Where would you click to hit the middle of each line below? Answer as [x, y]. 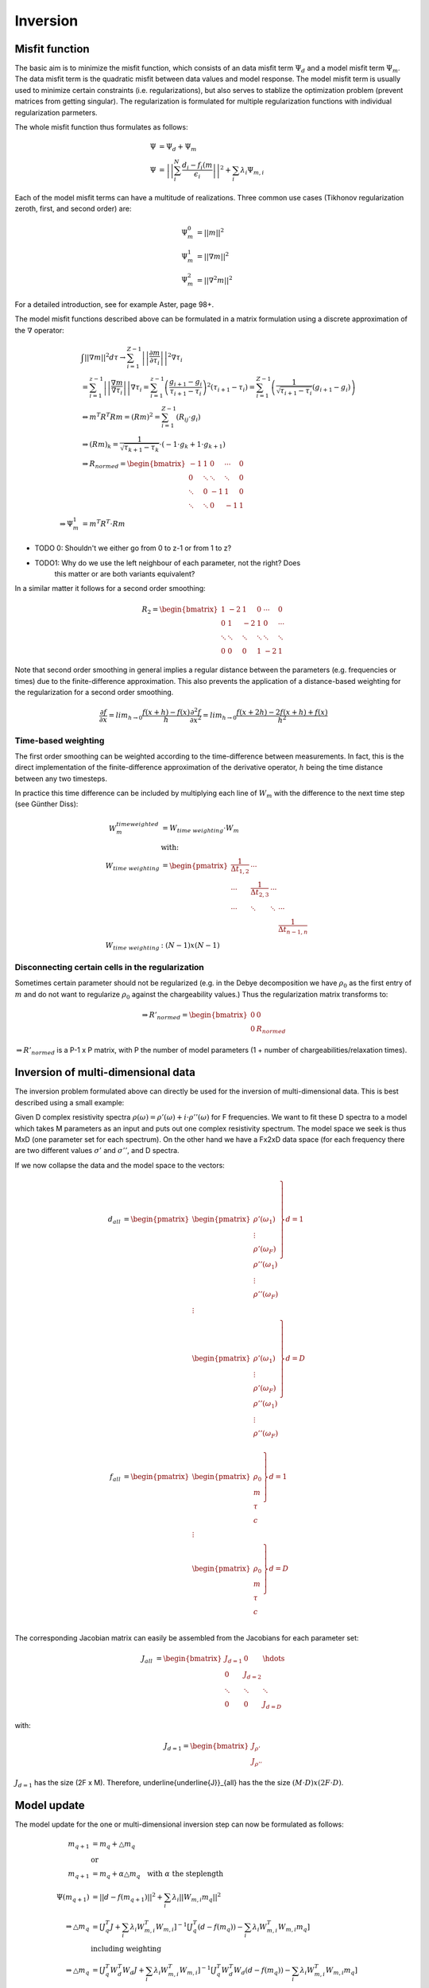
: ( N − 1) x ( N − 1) [190, 945]
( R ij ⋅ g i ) [189, 417]
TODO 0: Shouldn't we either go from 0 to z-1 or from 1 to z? [133, 548]
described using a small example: [70, 1102]
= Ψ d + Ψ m [178, 148]
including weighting [126, 1949]
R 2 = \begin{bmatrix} [180, 610]
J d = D [272, 1705]
